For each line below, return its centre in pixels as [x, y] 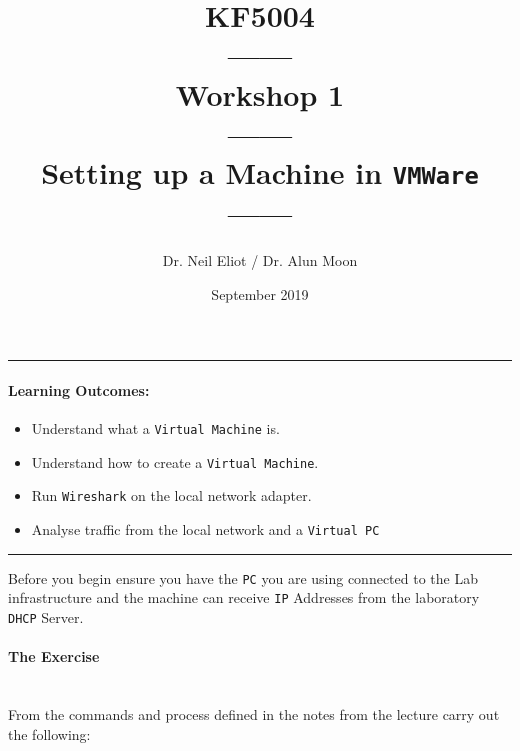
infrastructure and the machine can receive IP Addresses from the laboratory [244, 597]
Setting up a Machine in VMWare [260, 171]
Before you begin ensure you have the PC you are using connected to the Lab [243, 577]
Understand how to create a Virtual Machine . [175, 461]
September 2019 [260, 293]
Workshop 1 [260, 93]
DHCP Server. [46, 617]
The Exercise [54, 656]
